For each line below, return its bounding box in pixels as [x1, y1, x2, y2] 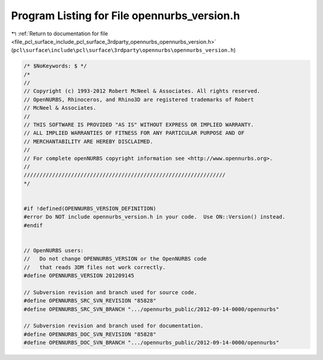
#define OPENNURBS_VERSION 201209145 [23, 273, 135, 279]
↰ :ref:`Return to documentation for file [11, 30, 108, 37]
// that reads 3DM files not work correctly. [23, 264, 166, 271]
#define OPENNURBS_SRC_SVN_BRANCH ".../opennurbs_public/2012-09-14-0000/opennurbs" [23, 305, 279, 313]
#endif [23, 222, 43, 229]
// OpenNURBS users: [23, 247, 84, 254]
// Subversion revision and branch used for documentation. [23, 322, 204, 329]
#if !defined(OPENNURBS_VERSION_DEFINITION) [23, 205, 157, 212]
